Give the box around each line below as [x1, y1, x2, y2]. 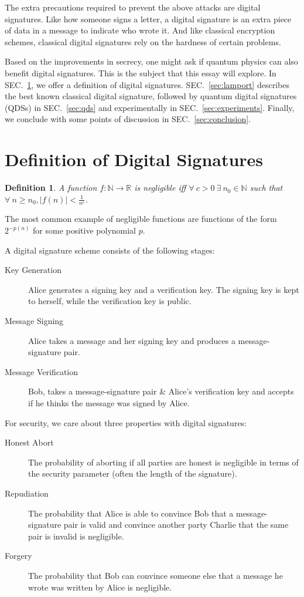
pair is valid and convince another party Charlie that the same [63, 518, 289, 531]
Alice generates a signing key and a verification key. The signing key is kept [28, 283, 299, 295]
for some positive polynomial [33, 224, 136, 237]
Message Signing [5, 315, 64, 327]
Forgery [5, 549, 32, 562]
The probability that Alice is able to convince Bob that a [28, 507, 234, 519]
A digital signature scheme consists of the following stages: [5, 244, 215, 256]
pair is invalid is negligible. [28, 529, 124, 542]
